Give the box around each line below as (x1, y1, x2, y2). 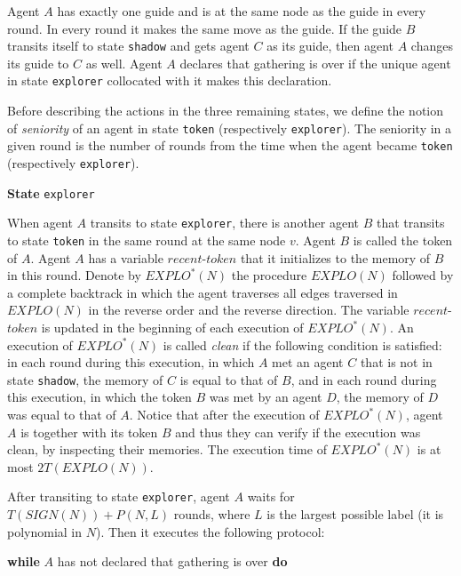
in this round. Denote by (7, 266, 141, 284)
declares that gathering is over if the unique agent (179, 53, 451, 72)
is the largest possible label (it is (266, 505, 444, 524)
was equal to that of (7, 405, 116, 424)
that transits (377, 213, 445, 232)
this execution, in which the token (7, 388, 192, 406)
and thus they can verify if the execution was (175, 422, 421, 441)
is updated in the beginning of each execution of (41, 318, 304, 336)
